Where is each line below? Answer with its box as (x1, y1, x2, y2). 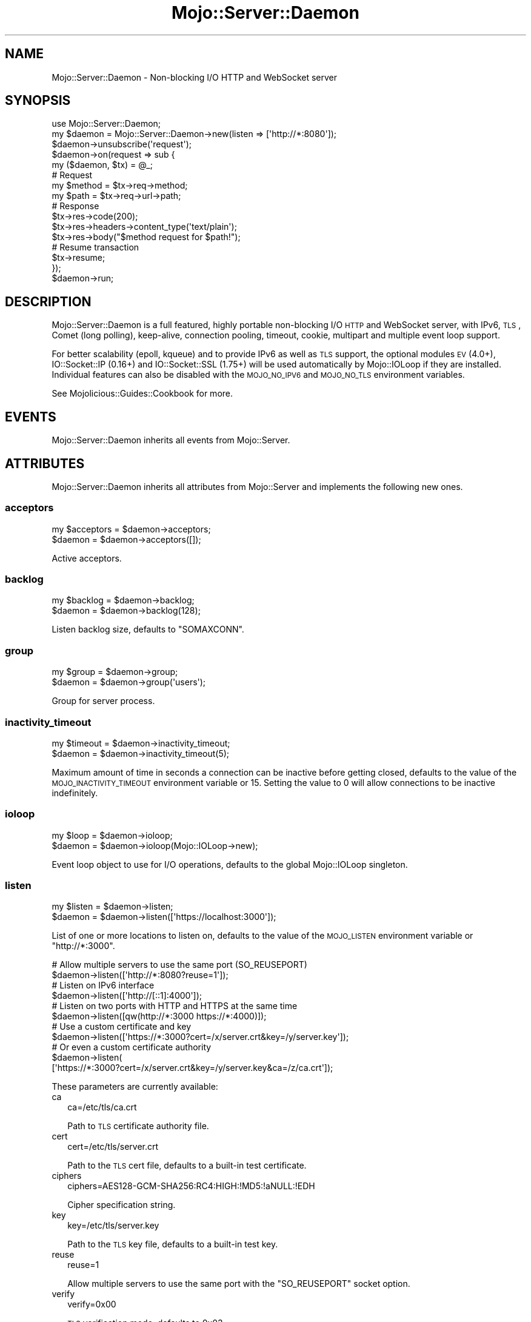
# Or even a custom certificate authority (52, 1042, 212, 1053)
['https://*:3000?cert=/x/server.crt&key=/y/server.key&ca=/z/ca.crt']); (52, 1062, 333, 1073)
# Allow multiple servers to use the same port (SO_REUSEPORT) (52, 959, 307, 970)
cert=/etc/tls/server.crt (67, 1141, 159, 1152)
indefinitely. (52, 787, 98, 798)
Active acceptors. (52, 552, 122, 563)
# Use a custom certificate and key (52, 1021, 192, 1032)
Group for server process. (52, 696, 155, 706)
